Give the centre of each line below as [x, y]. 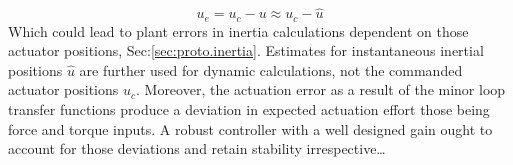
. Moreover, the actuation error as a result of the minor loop [320, 89]
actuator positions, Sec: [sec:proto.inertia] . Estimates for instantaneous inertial [246, 50]
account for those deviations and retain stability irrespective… [197, 148]
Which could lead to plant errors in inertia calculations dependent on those [238, 30]
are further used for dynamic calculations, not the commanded [271, 69]
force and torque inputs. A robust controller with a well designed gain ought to [250, 128]
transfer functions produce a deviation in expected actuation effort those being [249, 109]
